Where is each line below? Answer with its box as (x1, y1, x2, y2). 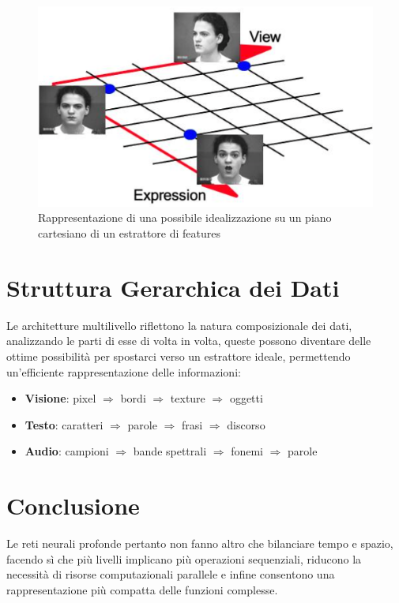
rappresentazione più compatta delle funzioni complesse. (6, 581, 278, 597)
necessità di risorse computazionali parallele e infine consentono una (6, 566, 335, 582)
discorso (227, 416, 265, 433)
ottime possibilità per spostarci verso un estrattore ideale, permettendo (6, 347, 351, 364)
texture (170, 390, 205, 406)
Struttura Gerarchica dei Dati (6, 271, 340, 303)
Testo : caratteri (24, 416, 104, 433)
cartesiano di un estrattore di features (38, 225, 220, 241)
